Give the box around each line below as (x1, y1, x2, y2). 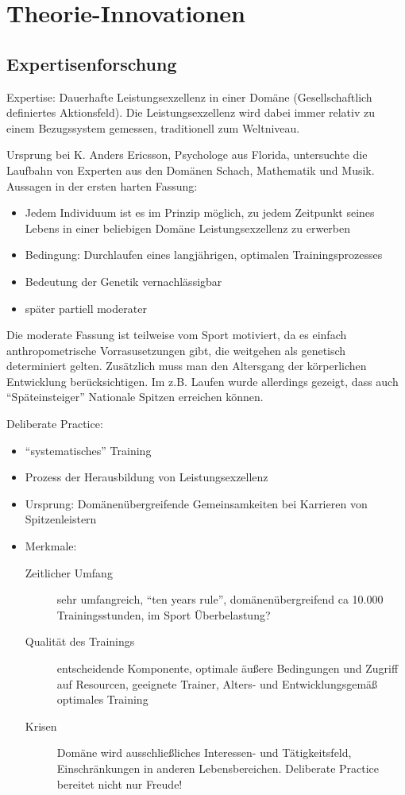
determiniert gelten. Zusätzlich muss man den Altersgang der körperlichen (6, 357, 367, 374)
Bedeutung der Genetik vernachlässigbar (25, 272, 222, 289)
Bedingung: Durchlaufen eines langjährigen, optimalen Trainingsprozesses (25, 246, 383, 263)
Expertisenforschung (6, 51, 177, 75)
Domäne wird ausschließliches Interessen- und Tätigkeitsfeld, (56, 744, 352, 761)
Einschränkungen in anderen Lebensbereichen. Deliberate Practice (56, 759, 380, 776)
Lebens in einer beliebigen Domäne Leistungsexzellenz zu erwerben (25, 219, 351, 236)
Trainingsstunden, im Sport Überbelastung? (56, 606, 271, 623)
